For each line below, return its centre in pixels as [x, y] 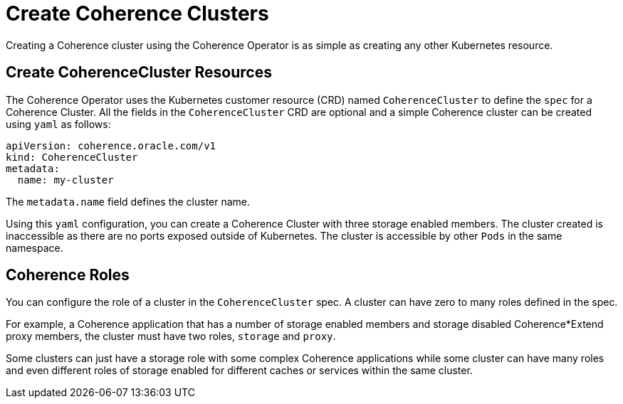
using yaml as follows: [58, 124]
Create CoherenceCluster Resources [139, 73]
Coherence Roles [68, 275]
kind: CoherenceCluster [72, 157]
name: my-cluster [66, 180]
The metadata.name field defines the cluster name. [128, 201]
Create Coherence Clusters [137, 14]
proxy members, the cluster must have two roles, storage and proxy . [171, 336]
